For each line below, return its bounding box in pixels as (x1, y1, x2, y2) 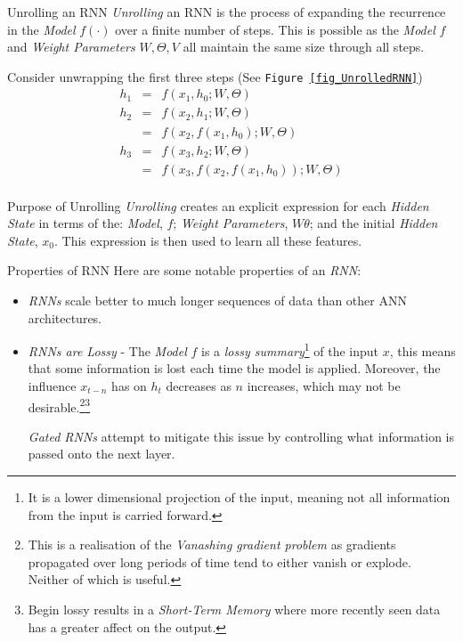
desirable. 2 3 (28, 394, 91, 416)
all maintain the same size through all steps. (183, 37, 425, 56)
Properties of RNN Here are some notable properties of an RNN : (7, 261, 361, 280)
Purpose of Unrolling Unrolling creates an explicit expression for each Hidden (7, 196, 429, 215)
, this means (389, 341, 456, 360)
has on (111, 377, 147, 395)
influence (28, 377, 77, 395)
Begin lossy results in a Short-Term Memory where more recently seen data (28, 600, 441, 619)
